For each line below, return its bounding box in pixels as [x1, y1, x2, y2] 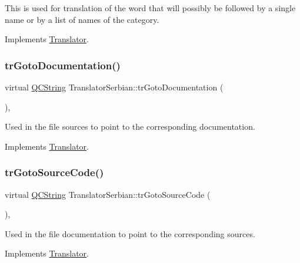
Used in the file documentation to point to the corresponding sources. [5, 227, 255, 240]
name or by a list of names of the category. [5, 13, 159, 25]
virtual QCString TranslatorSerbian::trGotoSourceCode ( [5, 188, 211, 200]
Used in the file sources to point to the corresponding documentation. [5, 120, 255, 133]
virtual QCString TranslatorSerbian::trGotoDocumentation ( [5, 81, 224, 93]
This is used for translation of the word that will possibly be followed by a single [5, 2, 296, 14]
